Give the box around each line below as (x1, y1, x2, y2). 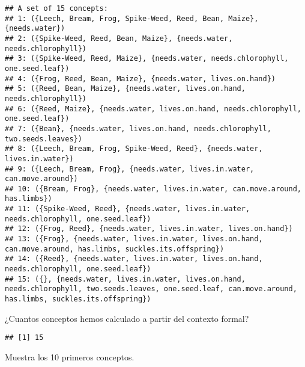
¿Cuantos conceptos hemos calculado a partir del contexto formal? (5, 312, 249, 324)
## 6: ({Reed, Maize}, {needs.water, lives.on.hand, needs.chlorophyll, (5, 104, 301, 113)
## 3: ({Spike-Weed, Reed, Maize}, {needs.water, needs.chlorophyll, (5, 54, 289, 63)
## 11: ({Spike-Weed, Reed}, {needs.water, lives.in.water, (5, 205, 250, 214)
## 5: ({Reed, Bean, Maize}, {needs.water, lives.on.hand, (5, 84, 246, 93)
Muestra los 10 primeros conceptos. (5, 350, 134, 363)
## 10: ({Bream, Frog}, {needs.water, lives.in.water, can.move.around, (5, 184, 301, 193)
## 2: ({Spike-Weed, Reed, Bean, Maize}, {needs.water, (5, 34, 233, 43)
